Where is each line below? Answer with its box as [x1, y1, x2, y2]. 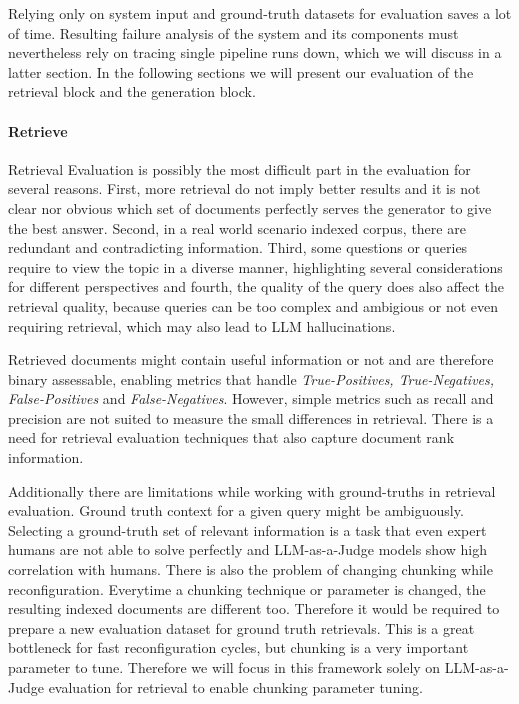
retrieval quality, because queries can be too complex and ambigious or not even [8, 295, 498, 316]
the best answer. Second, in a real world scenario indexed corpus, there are [8, 217, 466, 238]
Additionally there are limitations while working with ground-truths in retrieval [8, 480, 496, 501]
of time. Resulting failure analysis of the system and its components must [8, 22, 459, 43]
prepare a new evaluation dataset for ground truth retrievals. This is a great [8, 617, 475, 638]
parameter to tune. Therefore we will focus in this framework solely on [8, 657, 441, 678]
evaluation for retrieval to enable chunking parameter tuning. [48, 676, 423, 697]
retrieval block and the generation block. [8, 81, 256, 102]
